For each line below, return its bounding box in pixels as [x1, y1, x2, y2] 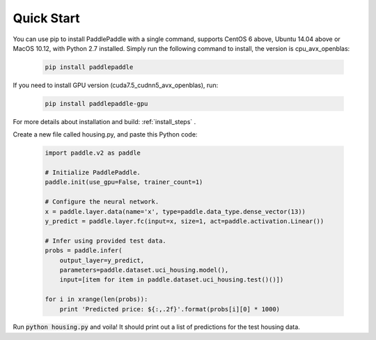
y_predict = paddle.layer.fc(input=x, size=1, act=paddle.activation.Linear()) [45, 217, 324, 225]
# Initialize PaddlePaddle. [45, 169, 141, 177]
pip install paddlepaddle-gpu [45, 100, 148, 107]
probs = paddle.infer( [45, 247, 123, 254]
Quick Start [13, 10, 80, 26]
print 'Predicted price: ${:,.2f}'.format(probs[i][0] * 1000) [59, 305, 281, 313]
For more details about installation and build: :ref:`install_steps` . [13, 117, 196, 125]
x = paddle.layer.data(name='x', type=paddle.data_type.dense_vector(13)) [45, 208, 306, 215]
